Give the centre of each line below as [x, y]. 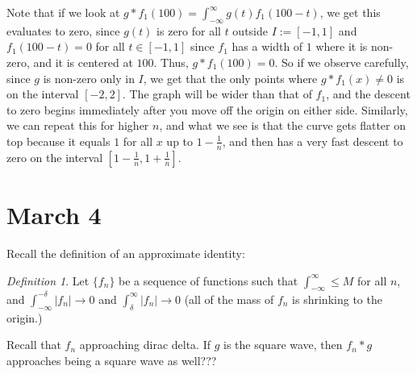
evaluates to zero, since [63, 30]
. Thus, [171, 62]
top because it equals [58, 141]
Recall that [34, 345]
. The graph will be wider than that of [217, 94]
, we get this [350, 12]
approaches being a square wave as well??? [112, 360]
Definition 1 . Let [48, 280]
